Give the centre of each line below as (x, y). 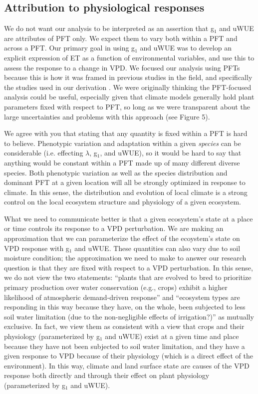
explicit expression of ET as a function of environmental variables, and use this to (129, 57)
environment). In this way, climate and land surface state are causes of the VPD (127, 365)
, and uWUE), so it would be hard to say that (171, 153)
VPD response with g (37, 248)
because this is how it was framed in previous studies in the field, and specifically (128, 77)
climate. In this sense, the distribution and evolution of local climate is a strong (126, 192)
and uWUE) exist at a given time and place (172, 336)
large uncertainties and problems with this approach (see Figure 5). (107, 116)
